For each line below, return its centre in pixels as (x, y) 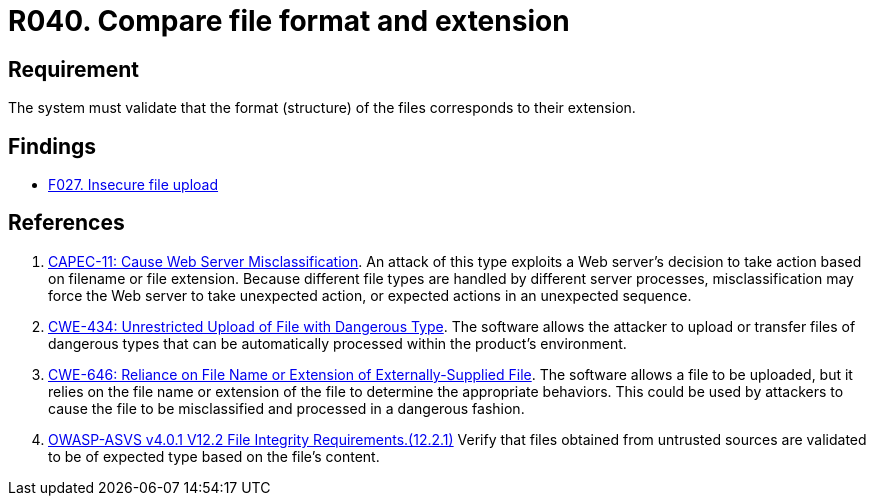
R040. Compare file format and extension (289, 21)
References (66, 223)
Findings (52, 146)
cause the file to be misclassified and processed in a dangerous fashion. (286, 408)
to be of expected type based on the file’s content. (214, 456)
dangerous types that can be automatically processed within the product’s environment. (337, 343)
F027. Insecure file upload (133, 185)
